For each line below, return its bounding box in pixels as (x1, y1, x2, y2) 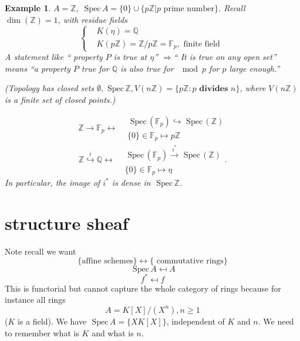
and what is (92, 326, 134, 339)
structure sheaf (5, 210, 129, 235)
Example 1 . (5, 2, 51, 14)
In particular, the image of (5, 176, 100, 188)
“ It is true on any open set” (173, 51, 277, 63)
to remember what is (5, 326, 79, 339)
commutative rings (156, 257, 224, 266)
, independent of (166, 315, 225, 327)
